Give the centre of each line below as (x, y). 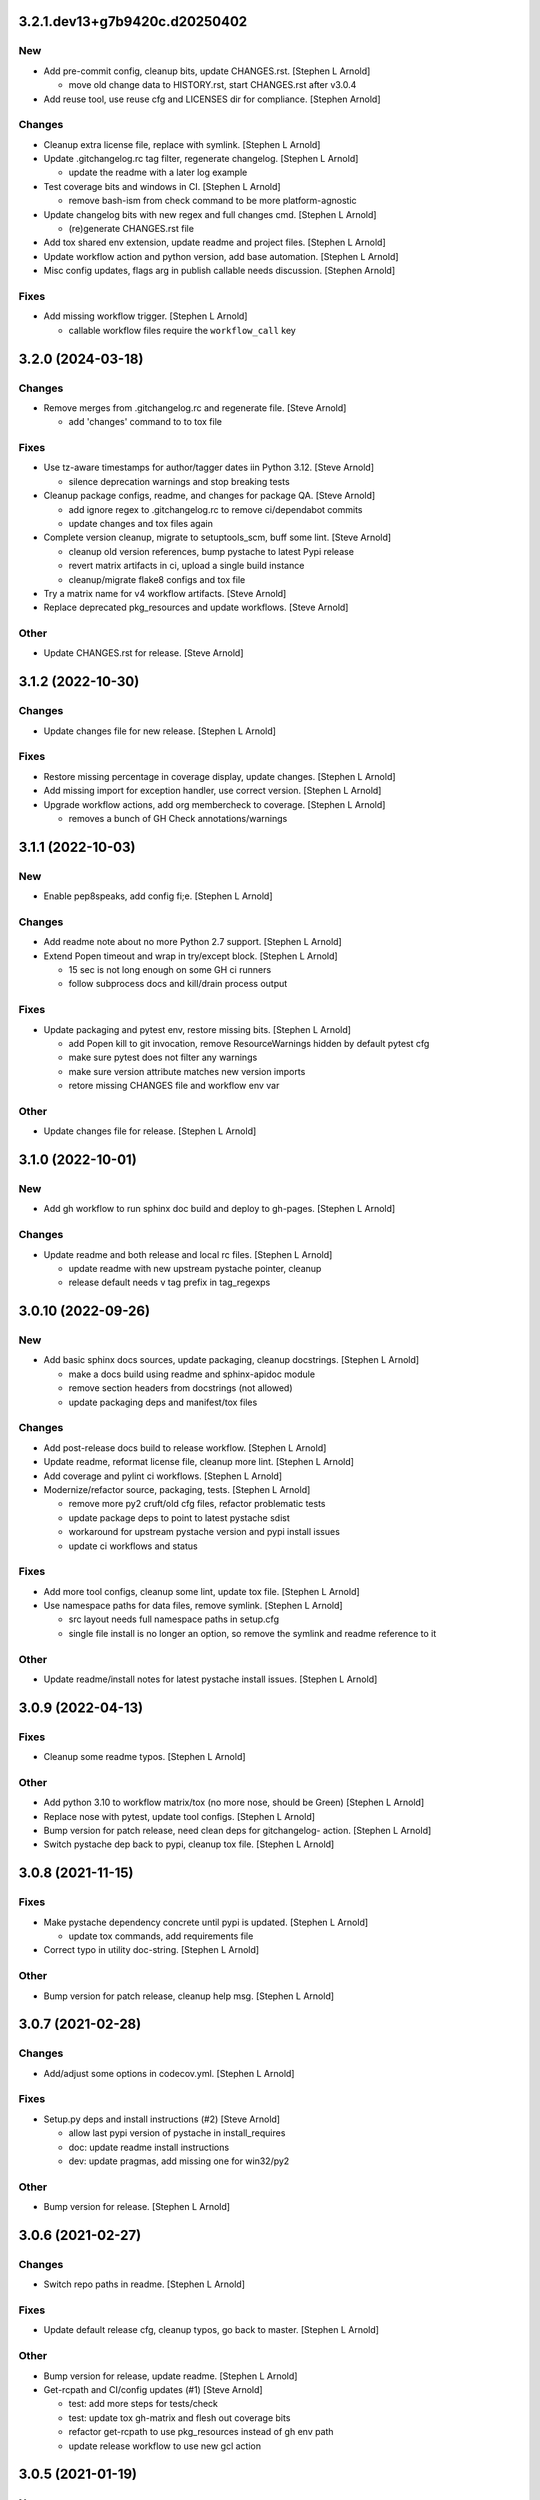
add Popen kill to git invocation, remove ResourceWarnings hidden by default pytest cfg (249, 1043)
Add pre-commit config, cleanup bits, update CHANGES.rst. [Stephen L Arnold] (207, 71)
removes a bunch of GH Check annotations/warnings (178, 818)
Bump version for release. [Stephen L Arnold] (136, 2207)
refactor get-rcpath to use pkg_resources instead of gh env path (201, 2432)
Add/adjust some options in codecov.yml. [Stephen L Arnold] (169, 2073)
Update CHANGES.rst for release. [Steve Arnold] (143, 653)
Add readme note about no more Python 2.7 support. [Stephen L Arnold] (192, 942)
